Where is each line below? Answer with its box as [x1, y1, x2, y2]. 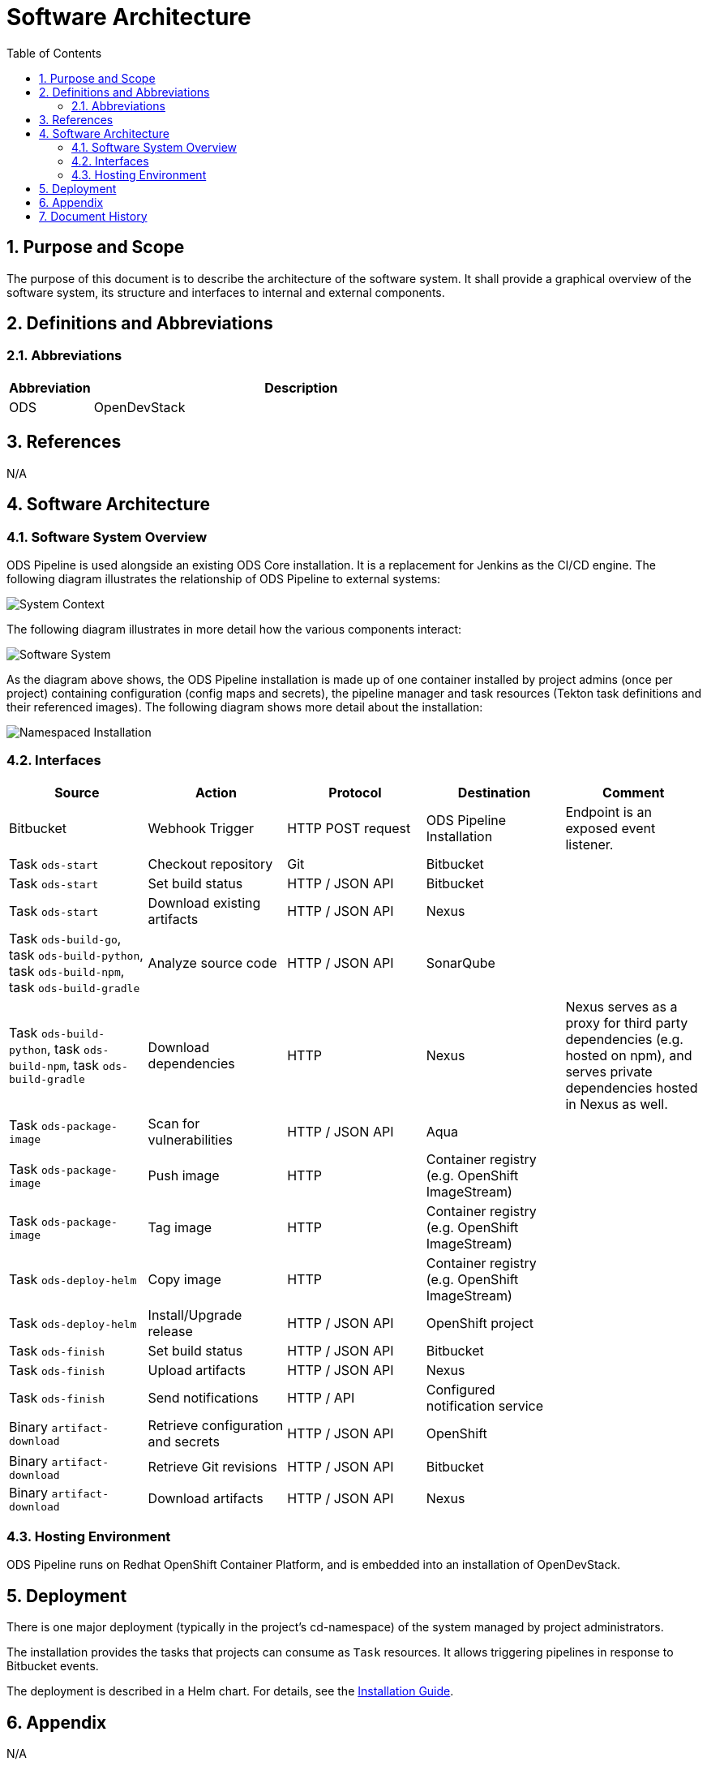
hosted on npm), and [565, 1046, 692, 1063]
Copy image [148, 1270, 221, 1287]
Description [264, 379, 338, 396]
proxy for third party [565, 1014, 688, 1031]
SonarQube [426, 954, 495, 971]
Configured [426, 1381, 495, 1398]
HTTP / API [287, 1389, 355, 1406]
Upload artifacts [148, 1361, 246, 1378]
